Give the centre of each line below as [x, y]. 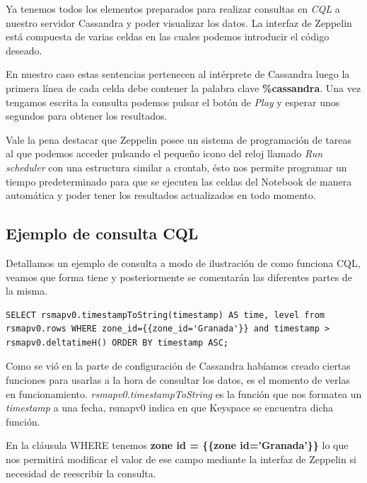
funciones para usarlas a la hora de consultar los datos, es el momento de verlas [178, 380]
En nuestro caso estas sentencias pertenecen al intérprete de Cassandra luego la [178, 74]
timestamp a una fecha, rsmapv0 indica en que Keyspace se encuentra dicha [170, 408]
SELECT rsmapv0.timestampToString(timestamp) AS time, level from [165, 315]
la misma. [27, 291]
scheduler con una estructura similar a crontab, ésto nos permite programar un [176, 167]
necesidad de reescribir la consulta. [81, 473]
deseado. [24, 50]
